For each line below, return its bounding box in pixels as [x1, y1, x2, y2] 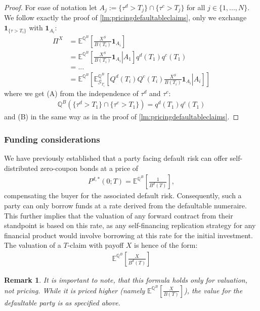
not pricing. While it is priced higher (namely [4, 285, 145, 295]
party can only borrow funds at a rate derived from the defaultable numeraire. [4, 200, 247, 210]
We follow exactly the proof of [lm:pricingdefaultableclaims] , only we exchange [4, 12, 247, 23]
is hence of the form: [134, 240, 198, 250]
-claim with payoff [67, 240, 124, 250]
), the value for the [184, 285, 243, 295]
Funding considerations [4, 132, 100, 145]
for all [187, 2, 205, 12]
